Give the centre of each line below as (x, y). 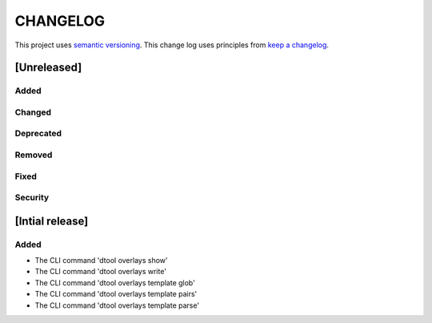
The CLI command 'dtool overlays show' (101, 260)
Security (32, 198)
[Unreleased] (48, 68)
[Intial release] (52, 221)
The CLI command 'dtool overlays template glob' (115, 283)
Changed (33, 112)
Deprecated (38, 134)
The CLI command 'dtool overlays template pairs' (116, 294)
